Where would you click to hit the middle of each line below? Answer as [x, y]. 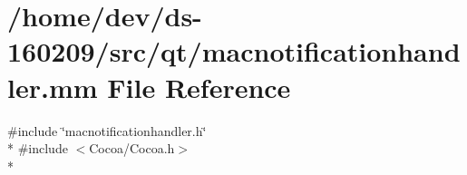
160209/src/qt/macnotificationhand [234, 51]
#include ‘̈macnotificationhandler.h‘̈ [107, 130]
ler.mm [53, 87]
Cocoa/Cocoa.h [132, 148]
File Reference [199, 87]
